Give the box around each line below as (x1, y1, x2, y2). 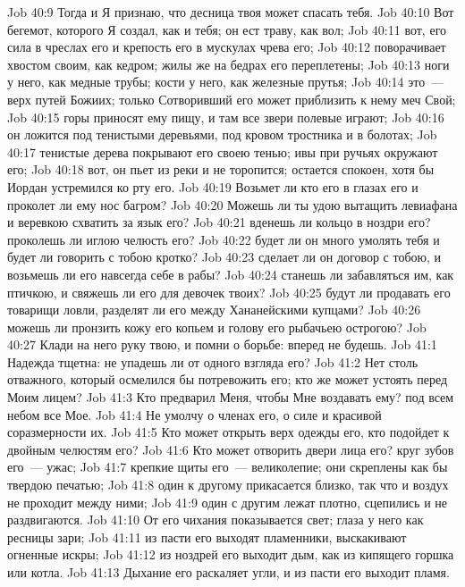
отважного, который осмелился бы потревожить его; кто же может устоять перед (7, 370, 448, 389)
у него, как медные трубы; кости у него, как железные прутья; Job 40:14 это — (7, 72, 444, 91)
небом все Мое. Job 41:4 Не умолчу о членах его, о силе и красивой (7, 405, 382, 423)
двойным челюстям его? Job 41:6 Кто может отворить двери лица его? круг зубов (7, 440, 454, 458)
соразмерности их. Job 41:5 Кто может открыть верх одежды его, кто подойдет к (7, 423, 450, 441)
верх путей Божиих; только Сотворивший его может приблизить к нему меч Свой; (7, 89, 456, 108)
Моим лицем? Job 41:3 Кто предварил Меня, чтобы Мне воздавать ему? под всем (7, 388, 454, 407)
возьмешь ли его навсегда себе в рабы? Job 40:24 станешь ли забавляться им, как (7, 264, 454, 283)
